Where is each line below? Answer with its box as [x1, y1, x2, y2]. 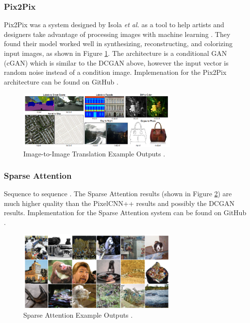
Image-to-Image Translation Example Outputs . [23, 149, 166, 159]
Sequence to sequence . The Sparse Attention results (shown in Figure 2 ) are [4, 188, 232, 199]
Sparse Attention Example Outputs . [23, 309, 133, 320]
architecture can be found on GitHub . [4, 76, 118, 86]
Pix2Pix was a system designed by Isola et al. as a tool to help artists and [4, 19, 224, 30]
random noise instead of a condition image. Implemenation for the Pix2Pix [4, 67, 227, 77]
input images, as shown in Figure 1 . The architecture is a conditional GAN [4, 48, 227, 58]
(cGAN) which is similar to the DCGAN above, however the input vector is [4, 57, 229, 68]
